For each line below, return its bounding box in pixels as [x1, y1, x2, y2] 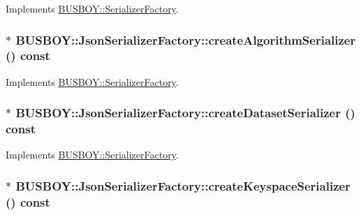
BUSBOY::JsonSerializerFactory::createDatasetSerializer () [15, 104, 355, 121]
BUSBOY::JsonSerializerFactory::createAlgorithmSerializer [15, 31, 356, 48]
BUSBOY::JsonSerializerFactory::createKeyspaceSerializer [15, 177, 351, 194]
